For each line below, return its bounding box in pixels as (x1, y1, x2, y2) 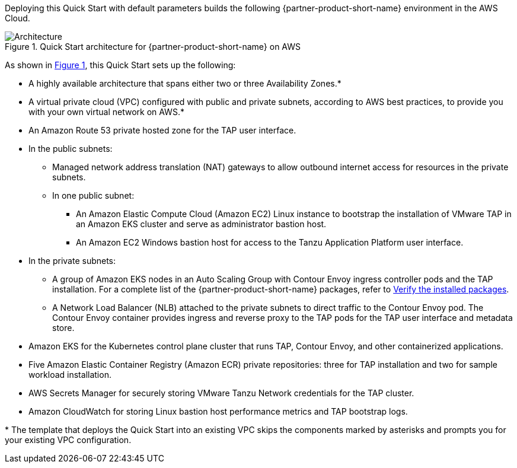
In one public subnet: (52, 190, 135, 200)
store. (52, 323, 75, 333)
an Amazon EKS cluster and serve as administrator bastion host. (76, 219, 327, 229)
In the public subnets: (28, 144, 113, 154)
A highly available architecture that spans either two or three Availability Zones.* (28, 78, 342, 88)
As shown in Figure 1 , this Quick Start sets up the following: (5, 60, 236, 70)
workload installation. (28, 370, 111, 380)
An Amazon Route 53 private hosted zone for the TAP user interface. (28, 125, 296, 135)
